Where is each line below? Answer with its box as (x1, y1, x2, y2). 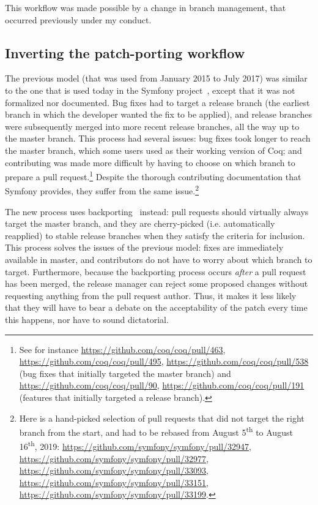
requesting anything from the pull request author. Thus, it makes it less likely (5, 289, 297, 302)
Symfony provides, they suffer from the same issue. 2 (5, 183, 199, 197)
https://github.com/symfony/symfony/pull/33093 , (19, 464, 209, 477)
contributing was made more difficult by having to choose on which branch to (5, 156, 295, 169)
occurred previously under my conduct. (5, 13, 152, 26)
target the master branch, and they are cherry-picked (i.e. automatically (5, 217, 275, 230)
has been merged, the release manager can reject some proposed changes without (5, 277, 308, 290)
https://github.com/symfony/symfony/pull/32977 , (19, 452, 209, 465)
